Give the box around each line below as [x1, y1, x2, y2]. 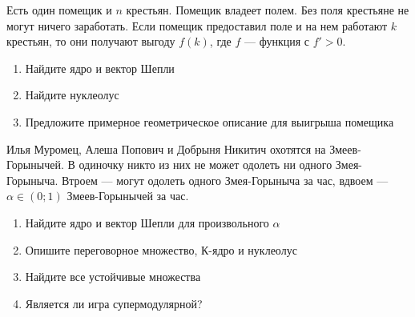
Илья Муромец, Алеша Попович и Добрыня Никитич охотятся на [6, 140, 326, 157]
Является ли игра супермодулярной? [25, 295, 203, 311]
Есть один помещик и [6, 2, 112, 18]
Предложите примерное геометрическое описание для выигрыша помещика [25, 113, 394, 130]
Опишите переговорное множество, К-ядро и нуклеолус [25, 241, 297, 258]
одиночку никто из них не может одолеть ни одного [79, 156, 332, 173]
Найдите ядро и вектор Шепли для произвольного [25, 214, 269, 231]
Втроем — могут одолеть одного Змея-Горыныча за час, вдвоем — [61, 171, 389, 188]
